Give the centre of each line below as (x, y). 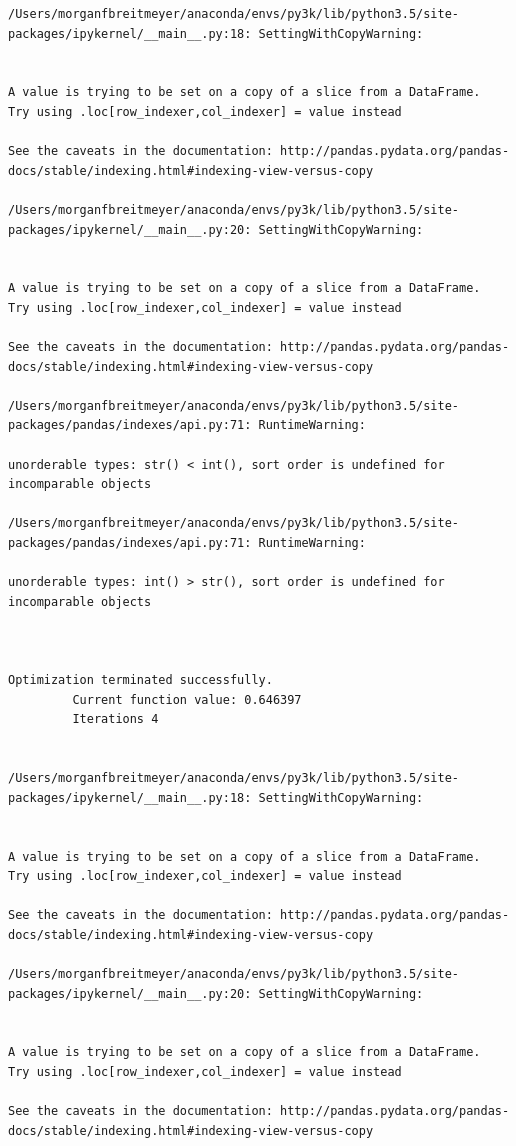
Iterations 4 (115, 719)
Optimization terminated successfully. (140, 680)
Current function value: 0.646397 (187, 699)
